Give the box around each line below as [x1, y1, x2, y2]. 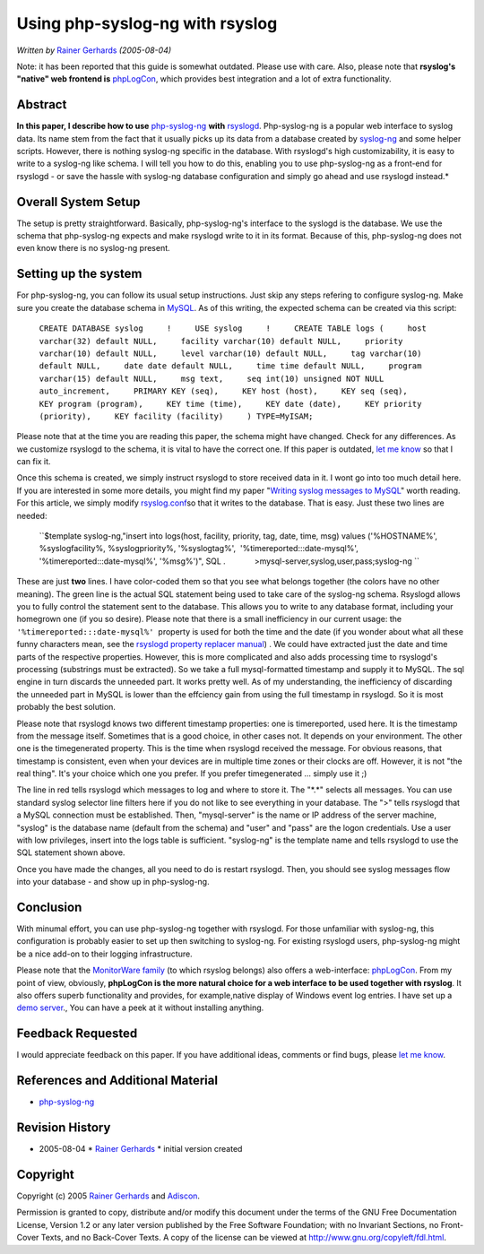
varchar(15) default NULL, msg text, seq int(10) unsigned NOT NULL [39, 373, 385, 384]
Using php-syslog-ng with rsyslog [16, 13, 278, 33]
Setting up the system [16, 266, 143, 281]
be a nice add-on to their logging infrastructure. [16, 948, 193, 959]
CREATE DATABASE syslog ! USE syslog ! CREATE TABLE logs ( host [39, 324, 428, 333]
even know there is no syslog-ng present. [16, 243, 170, 254]
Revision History [16, 1120, 111, 1136]
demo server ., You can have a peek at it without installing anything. [16, 1002, 264, 1013]
